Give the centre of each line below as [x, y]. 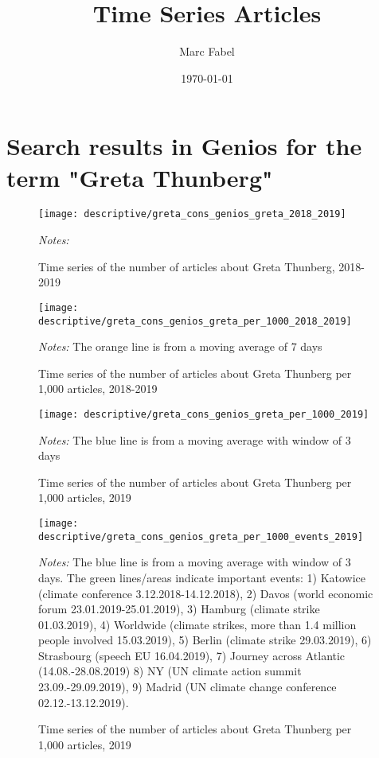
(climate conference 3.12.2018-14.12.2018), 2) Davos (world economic [206, 593]
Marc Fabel [207, 51]
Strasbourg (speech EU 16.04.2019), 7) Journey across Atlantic [192, 655]
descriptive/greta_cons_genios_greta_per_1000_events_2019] [201, 536]
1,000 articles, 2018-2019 [98, 389]
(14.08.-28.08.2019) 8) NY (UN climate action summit [170, 671]
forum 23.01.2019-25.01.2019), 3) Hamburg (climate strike [179, 609]
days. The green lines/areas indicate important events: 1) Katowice [202, 577]
